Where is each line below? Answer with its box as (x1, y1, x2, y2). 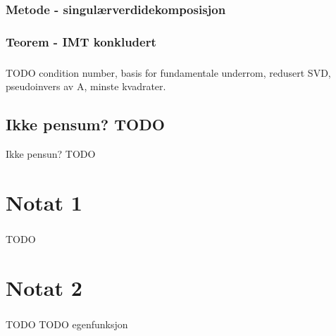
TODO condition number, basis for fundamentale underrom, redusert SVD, (6, 65, 331, 80)
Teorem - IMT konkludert (6, 32, 156, 50)
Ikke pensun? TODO (6, 147, 96, 161)
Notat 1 (6, 187, 82, 216)
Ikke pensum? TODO (6, 113, 165, 135)
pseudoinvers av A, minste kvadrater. (6, 79, 166, 94)
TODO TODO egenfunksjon (6, 316, 128, 331)
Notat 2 (6, 273, 82, 301)
